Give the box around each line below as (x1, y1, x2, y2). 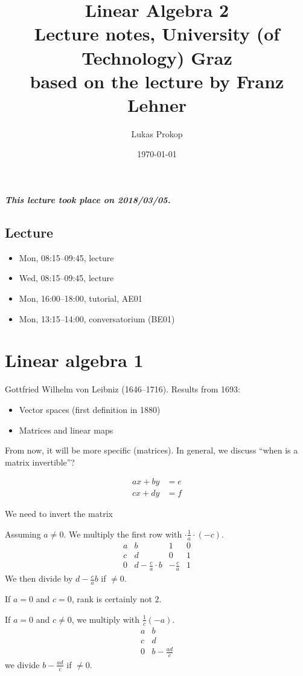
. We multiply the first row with (63, 527, 182, 540)
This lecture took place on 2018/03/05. (5, 193, 171, 206)
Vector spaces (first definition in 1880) (19, 403, 161, 415)
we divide (5, 658, 40, 671)
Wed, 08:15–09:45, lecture (19, 271, 114, 284)
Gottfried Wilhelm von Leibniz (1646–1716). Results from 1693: (5, 383, 241, 395)
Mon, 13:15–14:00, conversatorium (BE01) (19, 312, 175, 325)
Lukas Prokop (131, 127, 183, 140)
